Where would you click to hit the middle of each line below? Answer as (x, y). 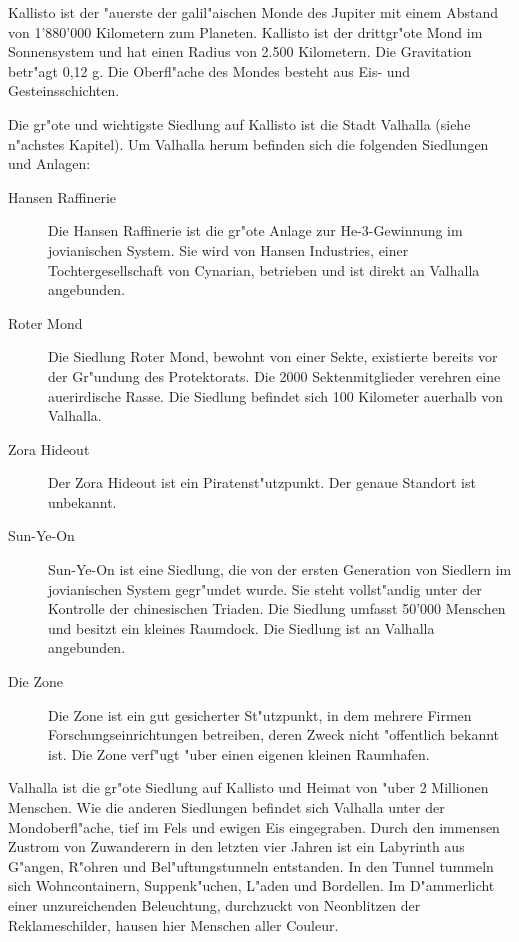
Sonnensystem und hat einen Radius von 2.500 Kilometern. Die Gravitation (240, 51)
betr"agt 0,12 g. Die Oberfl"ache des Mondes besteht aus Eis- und (209, 70)
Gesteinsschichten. (64, 90)
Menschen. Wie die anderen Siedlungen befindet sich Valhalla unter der (226, 807)
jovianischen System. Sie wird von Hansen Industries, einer (228, 249)
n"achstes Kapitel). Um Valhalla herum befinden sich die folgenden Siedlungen (248, 143)
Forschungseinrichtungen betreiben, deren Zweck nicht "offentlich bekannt (274, 734)
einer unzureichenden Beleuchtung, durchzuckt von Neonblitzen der (214, 904)
